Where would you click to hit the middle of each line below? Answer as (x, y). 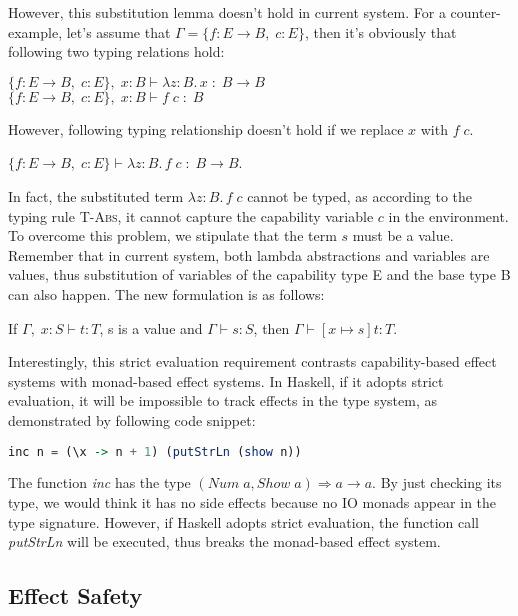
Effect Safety (75, 595)
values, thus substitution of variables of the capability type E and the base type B (259, 274)
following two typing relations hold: (116, 51)
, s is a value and (151, 327)
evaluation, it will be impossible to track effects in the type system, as (223, 400)
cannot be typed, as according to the (360, 195)
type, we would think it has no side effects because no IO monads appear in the (252, 501)
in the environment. (448, 215)
